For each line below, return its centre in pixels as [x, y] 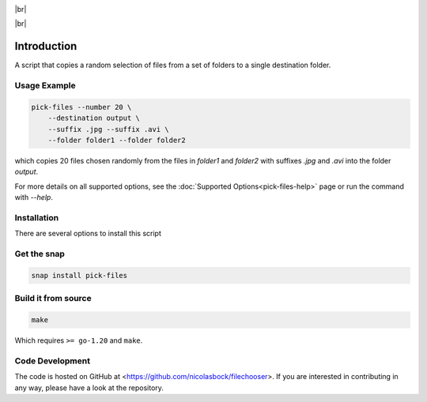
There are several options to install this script [88, 234]
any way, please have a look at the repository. [89, 388]
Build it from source [53, 299]
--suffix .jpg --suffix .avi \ [108, 129]
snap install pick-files [79, 275]
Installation [37, 217]
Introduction [46, 46]
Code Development [53, 361]
